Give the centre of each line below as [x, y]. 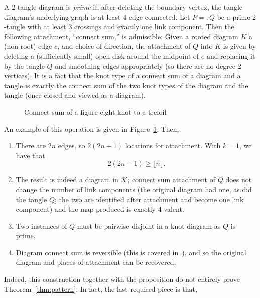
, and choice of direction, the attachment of [124, 46]
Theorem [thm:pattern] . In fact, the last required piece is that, [101, 289]
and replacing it [231, 55]
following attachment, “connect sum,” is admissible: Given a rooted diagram [121, 36]
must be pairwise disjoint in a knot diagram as [149, 226]
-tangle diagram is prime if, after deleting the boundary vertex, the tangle [129, 7]
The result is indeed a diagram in [67, 180]
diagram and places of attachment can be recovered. [96, 262]
